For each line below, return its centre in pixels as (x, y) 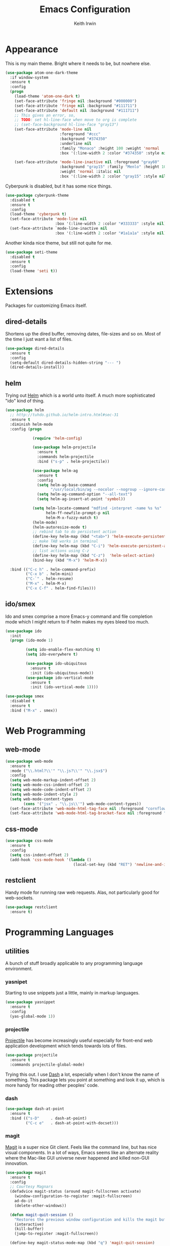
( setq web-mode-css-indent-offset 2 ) (50, 785)
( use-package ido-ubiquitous (56, 664)
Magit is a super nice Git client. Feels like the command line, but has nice (81, 1147)
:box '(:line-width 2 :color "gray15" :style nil (113, 176)
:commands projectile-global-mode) (47, 1065)
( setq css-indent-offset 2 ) (39, 855)
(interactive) (29, 1224)
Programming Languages (59, 932)
